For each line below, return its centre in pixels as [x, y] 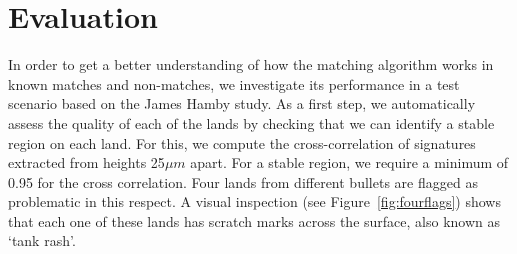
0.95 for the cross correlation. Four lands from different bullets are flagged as [243, 181]
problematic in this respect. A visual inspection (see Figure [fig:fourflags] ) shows [254, 201]
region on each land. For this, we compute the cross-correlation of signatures [242, 142]
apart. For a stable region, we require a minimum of [349, 162]
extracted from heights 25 [86, 162]
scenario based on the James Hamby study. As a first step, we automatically [242, 103]
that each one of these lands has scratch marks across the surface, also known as [254, 220]
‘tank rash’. [42, 240]
